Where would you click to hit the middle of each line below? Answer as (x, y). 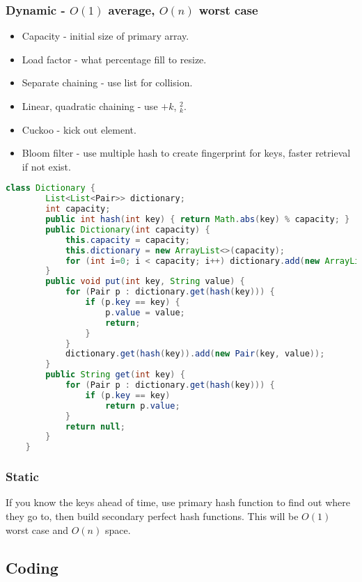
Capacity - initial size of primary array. (105, 36)
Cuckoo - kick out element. (79, 129)
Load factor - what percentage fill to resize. (114, 59)
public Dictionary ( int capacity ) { (128, 229)
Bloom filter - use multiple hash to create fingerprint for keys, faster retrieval (186, 153)
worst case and (37, 529)
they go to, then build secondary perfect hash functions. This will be (152, 516)
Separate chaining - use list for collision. (107, 82)
